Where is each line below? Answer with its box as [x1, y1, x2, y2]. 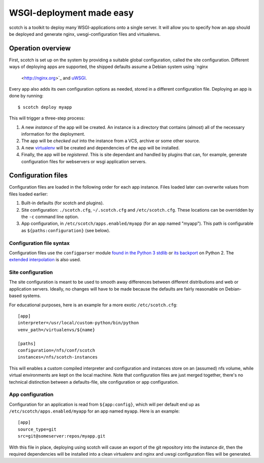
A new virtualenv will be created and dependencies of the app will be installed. [21, 145, 180, 150]
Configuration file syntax [9, 240, 70, 246]
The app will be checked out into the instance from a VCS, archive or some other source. [21, 138, 200, 144]
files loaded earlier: [9, 191, 48, 197]
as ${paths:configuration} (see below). [21, 227, 110, 233]
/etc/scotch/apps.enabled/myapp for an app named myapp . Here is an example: [9, 408, 180, 414]
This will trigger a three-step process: [9, 115, 85, 121]
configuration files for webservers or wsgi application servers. [21, 158, 147, 164]
